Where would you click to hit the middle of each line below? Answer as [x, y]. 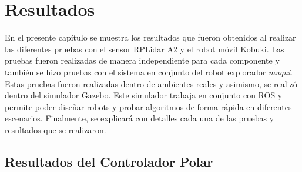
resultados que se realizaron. [56, 129]
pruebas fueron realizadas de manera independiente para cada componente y [142, 60]
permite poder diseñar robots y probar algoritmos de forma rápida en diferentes [148, 106]
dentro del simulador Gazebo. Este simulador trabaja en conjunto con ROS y [144, 95]
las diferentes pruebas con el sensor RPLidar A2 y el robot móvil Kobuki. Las [145, 49]
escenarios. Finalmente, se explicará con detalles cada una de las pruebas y [140, 118]
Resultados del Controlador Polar [109, 161]
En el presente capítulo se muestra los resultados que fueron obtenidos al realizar [150, 37]
